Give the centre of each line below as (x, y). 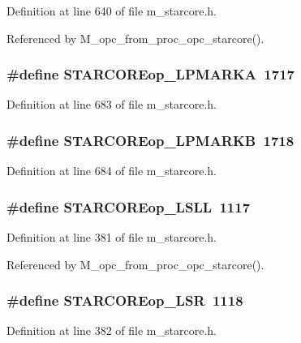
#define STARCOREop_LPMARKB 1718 (150, 140)
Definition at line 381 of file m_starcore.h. (112, 237)
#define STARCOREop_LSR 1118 (125, 300)
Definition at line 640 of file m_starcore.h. (112, 11)
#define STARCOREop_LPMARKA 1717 (150, 74)
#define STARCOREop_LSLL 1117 (129, 206)
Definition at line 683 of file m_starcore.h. (112, 104)
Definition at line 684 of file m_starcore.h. (112, 171)
